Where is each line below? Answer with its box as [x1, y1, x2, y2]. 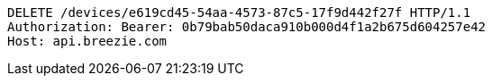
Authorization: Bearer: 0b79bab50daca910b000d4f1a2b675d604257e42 [7, 20, 487, 34]
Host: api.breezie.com [7, 34, 168, 48]
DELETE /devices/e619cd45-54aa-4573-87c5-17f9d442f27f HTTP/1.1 [7, 5, 471, 20]
